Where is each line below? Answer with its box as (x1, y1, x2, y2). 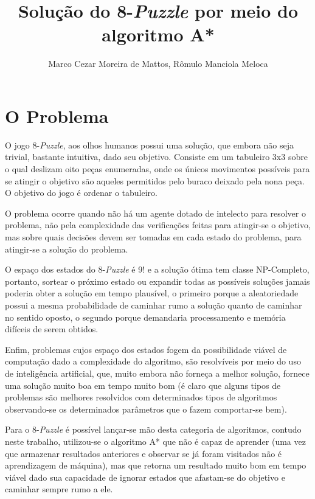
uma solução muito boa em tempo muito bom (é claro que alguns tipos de (5, 379, 281, 391)
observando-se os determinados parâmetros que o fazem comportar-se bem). (5, 402, 287, 415)
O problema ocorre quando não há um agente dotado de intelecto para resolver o (5, 206, 306, 219)
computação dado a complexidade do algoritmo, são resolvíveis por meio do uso (5, 355, 301, 368)
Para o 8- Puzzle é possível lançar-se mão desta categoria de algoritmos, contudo (5, 423, 302, 436)
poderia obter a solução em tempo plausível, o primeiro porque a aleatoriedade (5, 287, 299, 299)
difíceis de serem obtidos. (5, 323, 99, 335)
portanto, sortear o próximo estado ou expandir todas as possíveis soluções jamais (5, 274, 310, 287)
